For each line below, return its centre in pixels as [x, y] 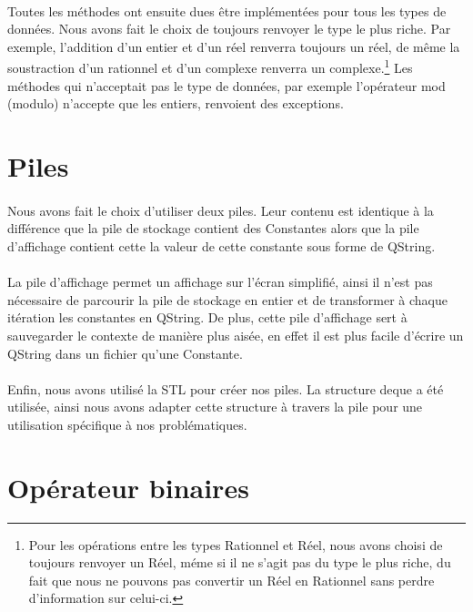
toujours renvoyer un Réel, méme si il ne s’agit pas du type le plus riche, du [240, 562]
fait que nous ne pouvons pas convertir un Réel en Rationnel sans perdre [231, 580]
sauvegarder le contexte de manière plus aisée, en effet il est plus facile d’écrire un [236, 335]
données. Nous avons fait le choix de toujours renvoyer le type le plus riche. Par [229, 29]
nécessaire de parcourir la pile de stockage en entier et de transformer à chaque [227, 299]
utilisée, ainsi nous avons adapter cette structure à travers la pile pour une [215, 407]
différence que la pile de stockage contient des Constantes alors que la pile [213, 228]
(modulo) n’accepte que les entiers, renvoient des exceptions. [176, 103]
